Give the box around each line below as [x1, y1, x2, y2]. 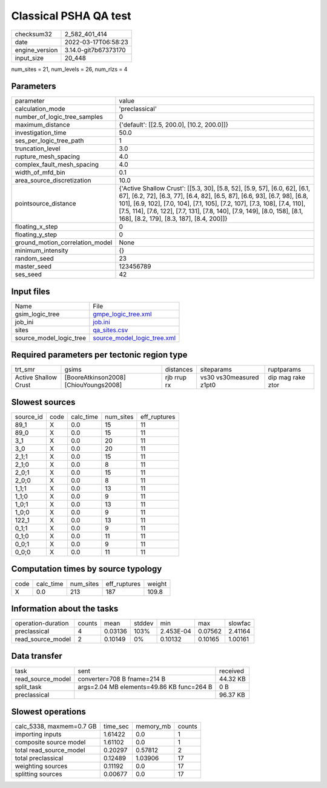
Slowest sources [11, 397, 76, 407]
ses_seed [15, 270, 42, 279]
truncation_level [15, 144, 61, 153]
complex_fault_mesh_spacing [15, 161, 99, 169]
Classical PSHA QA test [11, 9, 131, 22]
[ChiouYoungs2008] [64, 381, 122, 389]
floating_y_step [15, 230, 58, 239]
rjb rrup [165, 373, 187, 382]
